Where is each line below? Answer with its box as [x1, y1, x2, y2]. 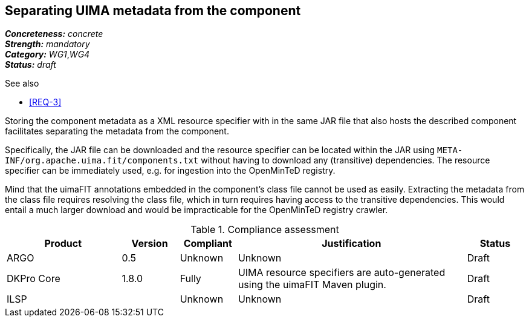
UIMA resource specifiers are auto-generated [238, 266, 446, 279]
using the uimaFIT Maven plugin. [238, 278, 386, 291]
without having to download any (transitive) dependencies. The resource [201, 155, 490, 166]
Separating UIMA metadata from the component [5, 3, 301, 18]
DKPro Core [7, 272, 60, 285]
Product [44, 237, 82, 250]
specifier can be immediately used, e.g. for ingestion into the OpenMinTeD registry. [5, 165, 336, 176]
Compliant [183, 237, 232, 250]
